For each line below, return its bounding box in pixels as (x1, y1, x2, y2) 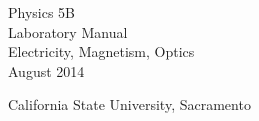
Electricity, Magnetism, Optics (8, 41, 195, 62)
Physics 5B (8, 2, 76, 22)
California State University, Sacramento (8, 94, 251, 115)
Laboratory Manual (8, 21, 128, 42)
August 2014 (8, 60, 85, 81)
